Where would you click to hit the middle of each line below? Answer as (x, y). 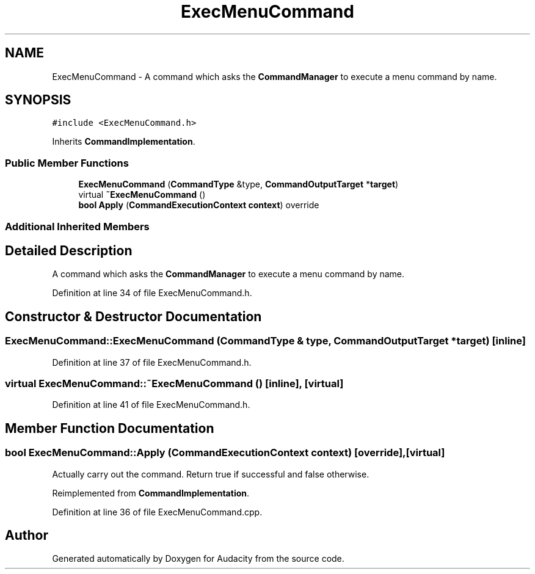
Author (27, 536)
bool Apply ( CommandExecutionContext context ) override (199, 205)
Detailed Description (69, 250)
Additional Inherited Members (77, 226)
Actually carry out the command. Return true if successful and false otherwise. (211, 474)
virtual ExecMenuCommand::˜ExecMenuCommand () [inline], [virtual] (174, 383)
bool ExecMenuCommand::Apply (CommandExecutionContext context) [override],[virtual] (225, 453)
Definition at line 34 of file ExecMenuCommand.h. (152, 293)
